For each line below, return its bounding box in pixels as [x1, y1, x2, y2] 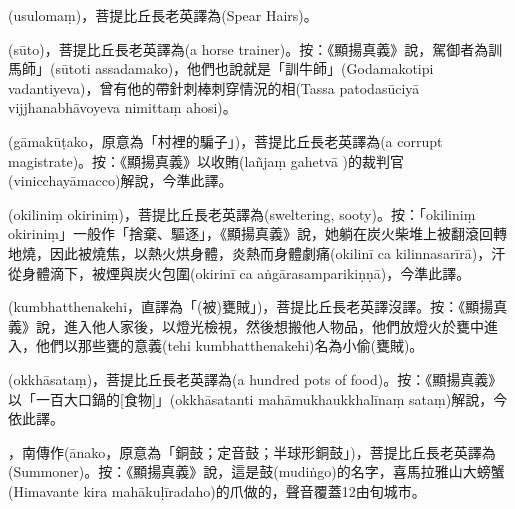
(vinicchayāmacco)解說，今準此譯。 [8, 170, 233, 191]
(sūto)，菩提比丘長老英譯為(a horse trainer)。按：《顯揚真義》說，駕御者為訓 [8, 38, 503, 59]
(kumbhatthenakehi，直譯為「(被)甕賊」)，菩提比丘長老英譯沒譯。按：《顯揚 [8, 296, 494, 317]
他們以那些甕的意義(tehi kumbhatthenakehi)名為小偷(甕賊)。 [35, 335, 424, 356]
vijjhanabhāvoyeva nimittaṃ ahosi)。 [8, 97, 237, 118]
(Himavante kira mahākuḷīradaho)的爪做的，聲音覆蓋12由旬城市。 [8, 480, 426, 501]
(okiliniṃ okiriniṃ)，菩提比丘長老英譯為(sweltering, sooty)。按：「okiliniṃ [8, 203, 476, 224]
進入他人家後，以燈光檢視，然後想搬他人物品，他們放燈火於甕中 [63, 315, 484, 336]
